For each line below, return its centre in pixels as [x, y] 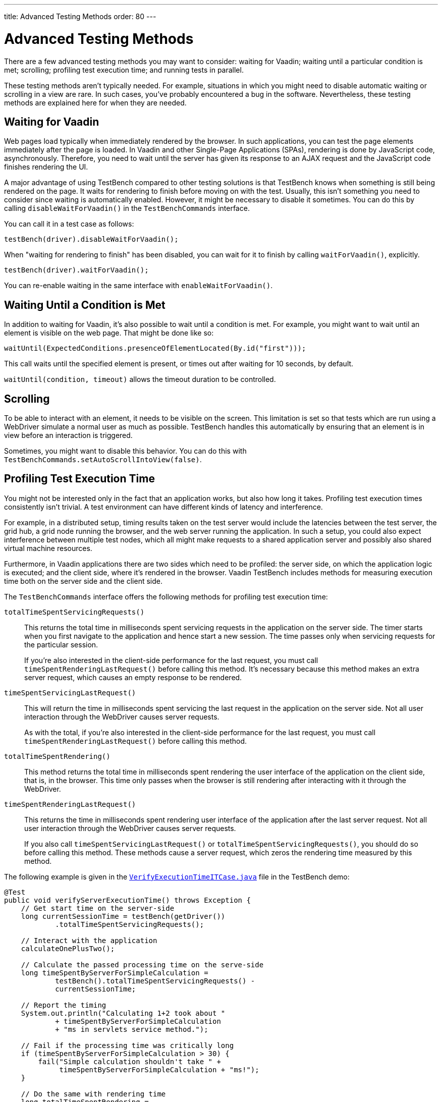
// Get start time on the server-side [98, 908]
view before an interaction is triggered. [68, 435]
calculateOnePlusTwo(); [68, 948]
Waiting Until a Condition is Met [85, 305]
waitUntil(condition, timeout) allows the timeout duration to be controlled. [140, 379]
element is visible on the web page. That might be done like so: [109, 333]
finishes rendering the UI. [46, 167]
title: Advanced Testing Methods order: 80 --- [80, 16]
